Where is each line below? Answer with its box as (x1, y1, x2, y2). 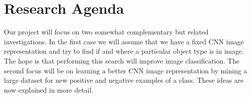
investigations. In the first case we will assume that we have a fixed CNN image (4, 36, 244, 46)
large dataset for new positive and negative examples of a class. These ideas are (4, 75, 244, 85)
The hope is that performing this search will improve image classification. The (4, 55, 240, 65)
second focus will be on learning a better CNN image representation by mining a (4, 65, 247, 75)
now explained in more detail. (4, 84, 94, 95)
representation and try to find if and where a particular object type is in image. (4, 46, 244, 56)
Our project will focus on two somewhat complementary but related (4, 27, 209, 37)
